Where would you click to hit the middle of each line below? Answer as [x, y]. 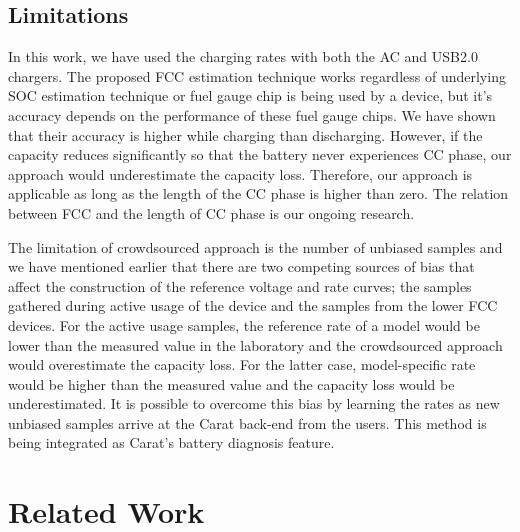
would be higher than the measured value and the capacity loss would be [231, 383]
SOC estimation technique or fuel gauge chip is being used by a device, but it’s [250, 95]
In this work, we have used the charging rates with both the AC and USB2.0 [243, 56]
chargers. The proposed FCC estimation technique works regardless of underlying [257, 75]
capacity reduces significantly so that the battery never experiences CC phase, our [260, 154]
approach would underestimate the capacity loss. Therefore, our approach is [240, 173]
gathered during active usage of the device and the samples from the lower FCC [253, 305]
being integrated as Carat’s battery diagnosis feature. [171, 442]
